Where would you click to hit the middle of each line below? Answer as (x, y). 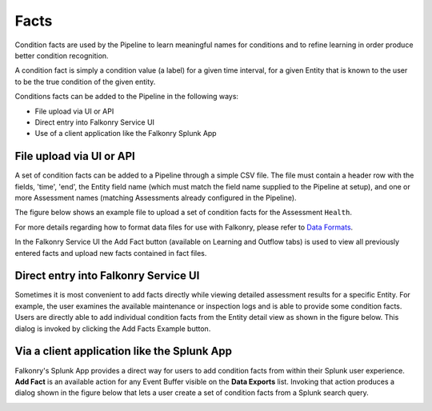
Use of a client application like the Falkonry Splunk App (126, 134)
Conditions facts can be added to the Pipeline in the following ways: (127, 97)
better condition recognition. (62, 55)
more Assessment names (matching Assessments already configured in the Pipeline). (156, 198)
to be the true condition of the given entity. (85, 82)
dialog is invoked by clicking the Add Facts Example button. (113, 329)
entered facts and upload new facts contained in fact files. (111, 253)
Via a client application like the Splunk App (123, 351)
